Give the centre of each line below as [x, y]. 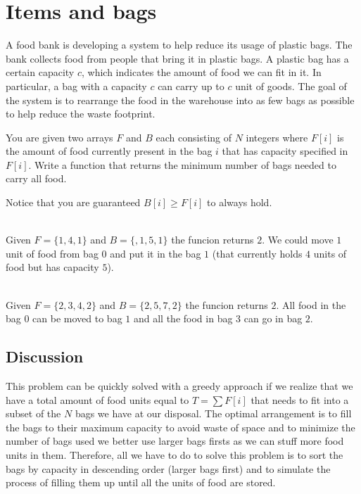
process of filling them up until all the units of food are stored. [141, 482]
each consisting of [194, 137]
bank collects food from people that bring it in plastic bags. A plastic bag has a [177, 58]
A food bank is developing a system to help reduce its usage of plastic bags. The [179, 45]
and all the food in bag [183, 318]
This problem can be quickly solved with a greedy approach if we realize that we [179, 386]
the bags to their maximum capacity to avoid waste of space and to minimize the [180, 427]
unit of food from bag [52, 253]
